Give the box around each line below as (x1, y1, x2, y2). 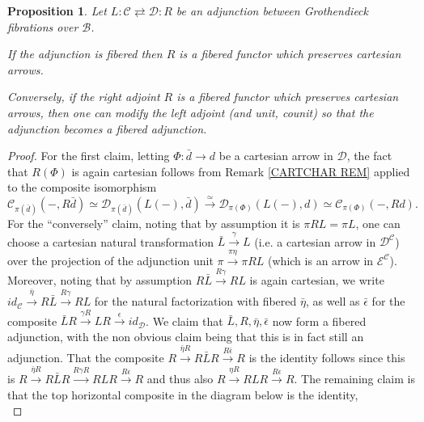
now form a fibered (272, 312, 367, 329)
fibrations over (7, 18, 78, 35)
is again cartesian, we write (249, 272, 384, 289)
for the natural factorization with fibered (94, 293, 297, 310)
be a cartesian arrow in (218, 147, 333, 164)
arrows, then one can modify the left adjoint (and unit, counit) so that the (7, 103, 374, 120)
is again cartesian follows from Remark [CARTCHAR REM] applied (71, 162, 410, 179)
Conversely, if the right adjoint (7, 88, 160, 105)
